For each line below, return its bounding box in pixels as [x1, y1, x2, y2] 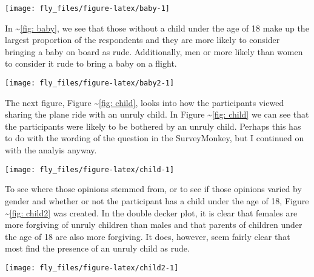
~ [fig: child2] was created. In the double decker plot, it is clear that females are [5, 206, 298, 219]
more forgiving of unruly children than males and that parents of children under [5, 218, 302, 231]
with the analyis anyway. [5, 144, 97, 156]
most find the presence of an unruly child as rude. [5, 242, 190, 255]
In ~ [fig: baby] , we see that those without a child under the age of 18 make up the [5, 21, 309, 34]
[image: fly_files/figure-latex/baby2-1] [5, 79, 175, 88]
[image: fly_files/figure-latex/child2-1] [5, 263, 179, 272]
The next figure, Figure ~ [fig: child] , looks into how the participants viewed [5, 96, 284, 108]
